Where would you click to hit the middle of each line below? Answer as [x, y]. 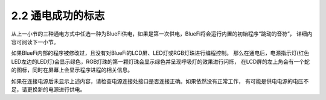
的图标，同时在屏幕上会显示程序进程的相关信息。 [72, 70]
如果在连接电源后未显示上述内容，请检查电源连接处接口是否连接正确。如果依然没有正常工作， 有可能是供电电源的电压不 [160, 81]
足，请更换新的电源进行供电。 [48, 89]
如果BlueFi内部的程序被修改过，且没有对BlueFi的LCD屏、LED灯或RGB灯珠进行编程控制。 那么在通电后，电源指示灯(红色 [160, 53]
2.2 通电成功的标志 [58, 16]
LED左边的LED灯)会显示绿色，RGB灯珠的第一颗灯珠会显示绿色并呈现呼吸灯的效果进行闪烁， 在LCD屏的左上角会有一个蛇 [161, 61]
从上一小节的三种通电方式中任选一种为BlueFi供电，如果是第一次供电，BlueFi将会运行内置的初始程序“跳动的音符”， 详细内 [162, 34]
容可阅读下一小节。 [35, 42]
